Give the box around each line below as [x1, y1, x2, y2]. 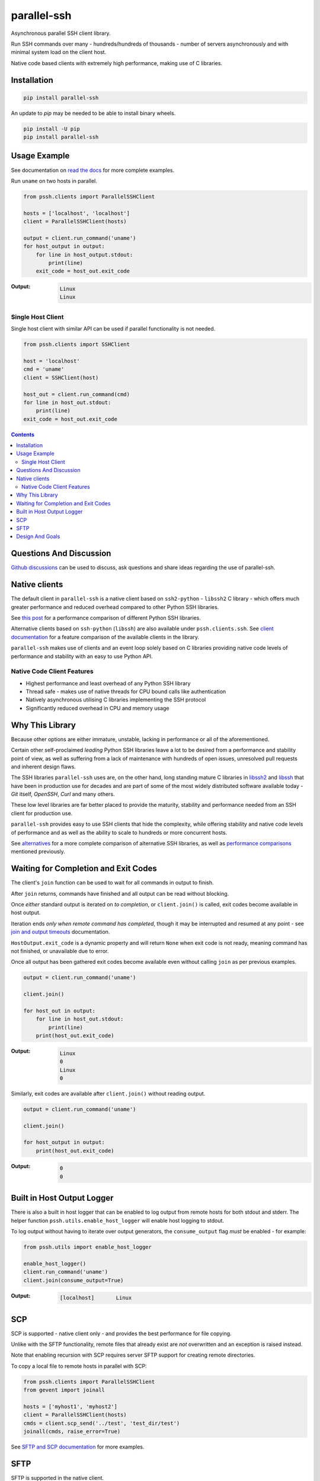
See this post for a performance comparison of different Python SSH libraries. [11, 614, 201, 621]
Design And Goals [16, 533, 60, 540]
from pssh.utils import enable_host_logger [23, 1244, 152, 1251]
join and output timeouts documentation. [11, 928, 110, 935]
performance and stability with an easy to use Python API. [11, 652, 153, 660]
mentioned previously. [11, 848, 65, 855]
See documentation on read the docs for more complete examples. [11, 166, 175, 174]
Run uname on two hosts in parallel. [11, 177, 98, 184]
